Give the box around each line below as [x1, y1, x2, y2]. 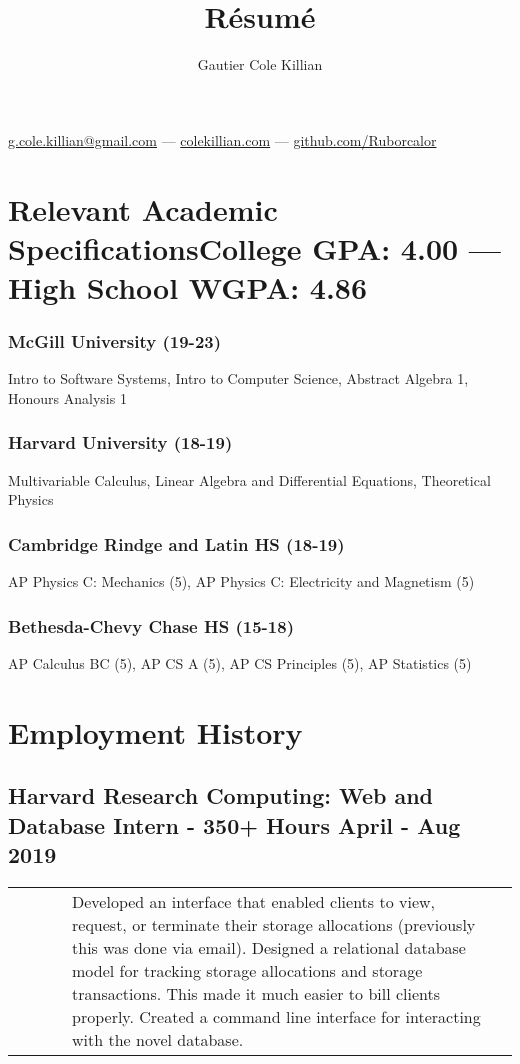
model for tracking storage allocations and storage [72, 958, 423, 982]
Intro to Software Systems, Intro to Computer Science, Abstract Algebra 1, [8, 368, 469, 389]
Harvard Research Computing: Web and [8, 780, 434, 811]
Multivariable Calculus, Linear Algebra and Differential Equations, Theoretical [8, 469, 491, 490]
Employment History [8, 711, 303, 752]
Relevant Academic [8, 188, 278, 229]
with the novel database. [72, 1027, 244, 1051]
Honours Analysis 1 [8, 387, 127, 408]
